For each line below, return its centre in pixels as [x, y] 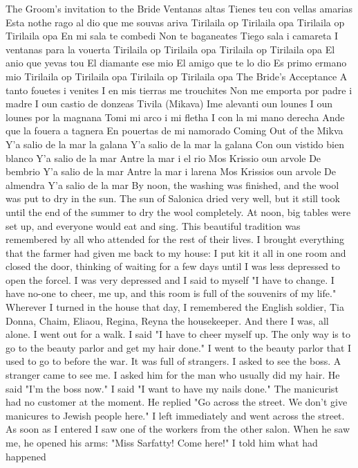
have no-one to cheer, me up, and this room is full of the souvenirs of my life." [171, 293]
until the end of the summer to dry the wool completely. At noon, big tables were [178, 211]
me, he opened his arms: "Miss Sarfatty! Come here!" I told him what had [162, 442]
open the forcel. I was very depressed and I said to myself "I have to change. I [170, 279]
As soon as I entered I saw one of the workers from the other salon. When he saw [178, 429]
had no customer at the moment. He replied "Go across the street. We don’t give [177, 402]
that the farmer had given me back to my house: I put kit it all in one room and [176, 252]
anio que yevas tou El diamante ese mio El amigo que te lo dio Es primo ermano [176, 63]
